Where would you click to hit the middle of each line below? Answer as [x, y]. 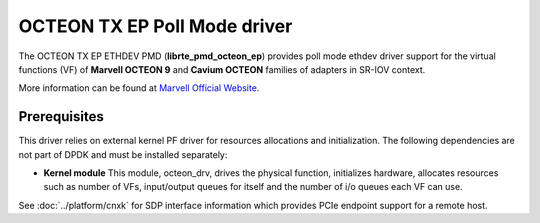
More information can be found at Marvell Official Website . [139, 88]
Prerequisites [61, 116]
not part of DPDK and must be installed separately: [123, 154]
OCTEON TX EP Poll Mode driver [155, 26]
